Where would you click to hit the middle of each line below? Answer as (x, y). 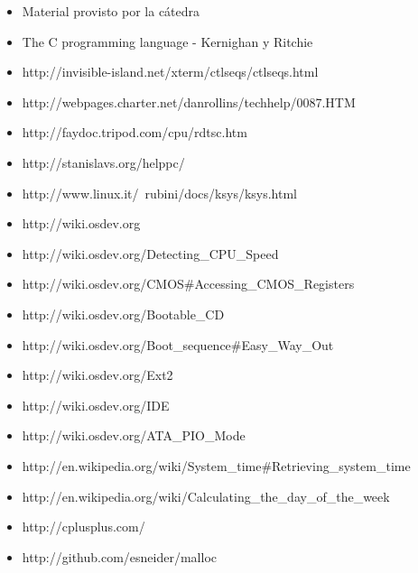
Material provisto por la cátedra (111, 11)
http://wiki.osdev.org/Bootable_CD (123, 314)
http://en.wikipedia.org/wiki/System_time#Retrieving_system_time (216, 465)
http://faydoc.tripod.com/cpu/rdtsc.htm (135, 132)
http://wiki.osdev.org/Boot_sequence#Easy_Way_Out (178, 344)
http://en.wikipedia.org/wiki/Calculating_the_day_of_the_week (206, 496)
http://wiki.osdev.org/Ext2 (98, 375)
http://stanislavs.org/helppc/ (103, 162)
